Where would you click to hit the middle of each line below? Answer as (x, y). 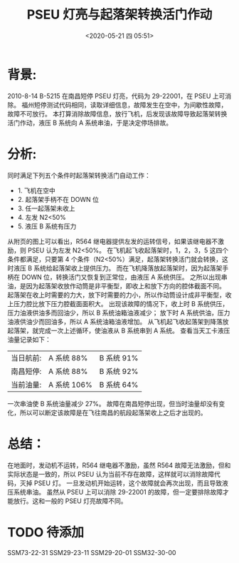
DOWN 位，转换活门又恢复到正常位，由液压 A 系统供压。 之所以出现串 (124, 277)
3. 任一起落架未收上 (47, 208)
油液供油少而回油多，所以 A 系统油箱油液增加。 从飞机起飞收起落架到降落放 (118, 321)
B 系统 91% (119, 357)
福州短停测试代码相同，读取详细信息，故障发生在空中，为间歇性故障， (124, 105)
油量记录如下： (29, 339)
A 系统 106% (70, 385)
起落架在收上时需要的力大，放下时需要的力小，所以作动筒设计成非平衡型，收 (119, 295)
